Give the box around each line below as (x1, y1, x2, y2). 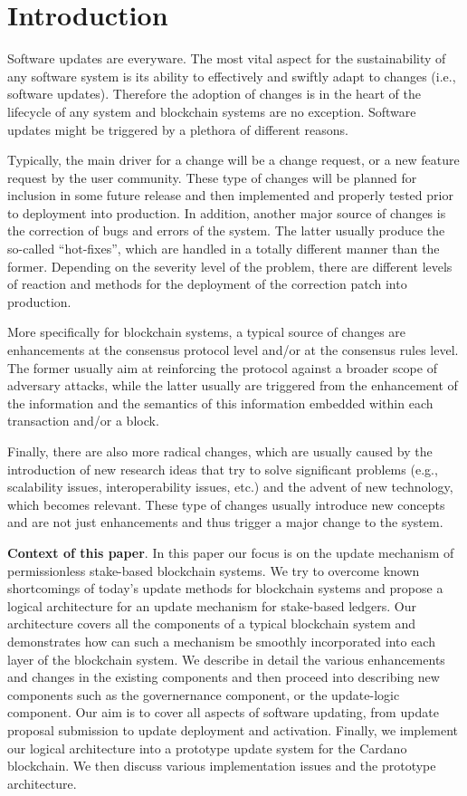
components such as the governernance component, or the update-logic (7, 685, 400, 704)
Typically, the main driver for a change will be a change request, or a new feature (7, 150, 460, 169)
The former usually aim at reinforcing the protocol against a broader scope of (7, 358, 437, 377)
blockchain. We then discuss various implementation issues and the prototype (7, 756, 436, 775)
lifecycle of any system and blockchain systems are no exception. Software (7, 101, 416, 120)
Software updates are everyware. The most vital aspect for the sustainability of (7, 49, 446, 68)
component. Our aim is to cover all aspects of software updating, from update (7, 703, 439, 722)
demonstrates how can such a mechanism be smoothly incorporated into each (7, 631, 435, 650)
